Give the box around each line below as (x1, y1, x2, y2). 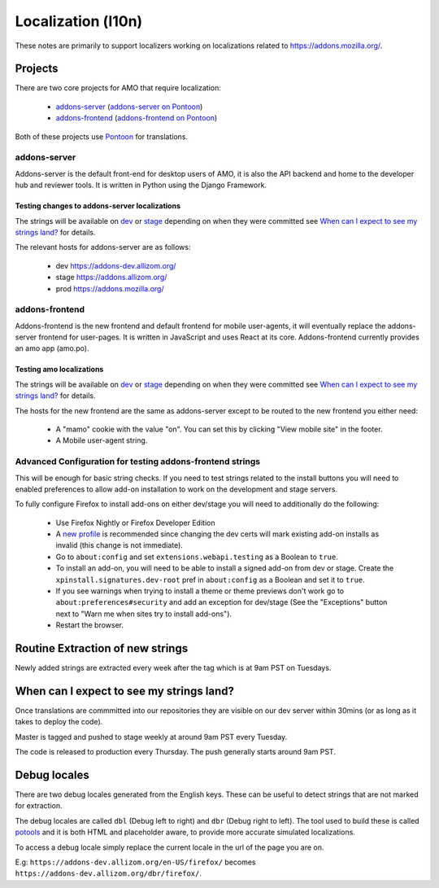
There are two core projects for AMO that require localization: (15, 83, 221, 93)
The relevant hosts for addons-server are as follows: (15, 243, 191, 252)
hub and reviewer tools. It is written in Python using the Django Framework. (15, 180, 267, 190)
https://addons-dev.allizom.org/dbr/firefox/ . (15, 868, 202, 878)
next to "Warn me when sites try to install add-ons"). (55, 609, 232, 619)
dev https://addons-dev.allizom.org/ (55, 260, 176, 270)
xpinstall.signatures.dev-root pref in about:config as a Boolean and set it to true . (55, 575, 365, 584)
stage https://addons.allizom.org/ (55, 273, 167, 282)
